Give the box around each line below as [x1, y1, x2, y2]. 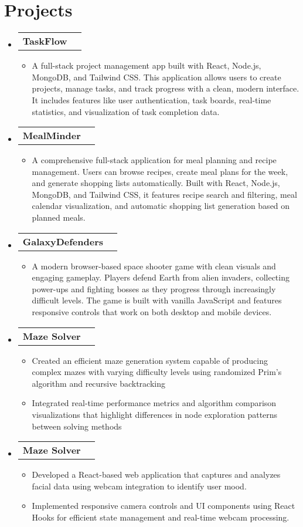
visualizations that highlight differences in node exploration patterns [32, 408, 278, 420]
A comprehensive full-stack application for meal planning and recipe [32, 154, 277, 166]
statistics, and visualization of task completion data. [32, 105, 220, 117]
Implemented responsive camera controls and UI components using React [32, 499, 295, 512]
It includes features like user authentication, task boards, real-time [32, 93, 271, 106]
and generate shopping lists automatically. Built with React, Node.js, [32, 177, 280, 189]
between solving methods [32, 420, 122, 432]
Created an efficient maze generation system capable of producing [32, 354, 268, 366]
